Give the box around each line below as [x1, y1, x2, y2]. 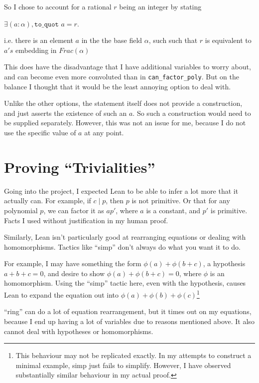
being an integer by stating [119, 1, 202, 11]
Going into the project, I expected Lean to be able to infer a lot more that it [4, 185, 239, 196]
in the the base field [81, 35, 142, 45]
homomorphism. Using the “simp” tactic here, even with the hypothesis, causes [4, 278, 246, 288]
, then [106, 195, 124, 206]
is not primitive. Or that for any [131, 195, 230, 206]
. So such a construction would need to [132, 107, 251, 118]
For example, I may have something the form [4, 258, 141, 269]
